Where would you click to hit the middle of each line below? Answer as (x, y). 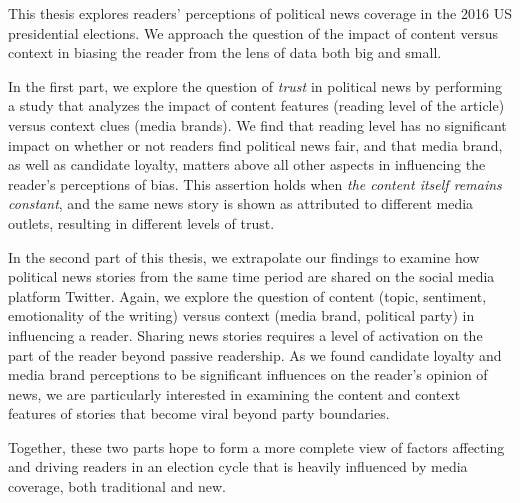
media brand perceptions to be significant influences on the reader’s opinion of (248, 374)
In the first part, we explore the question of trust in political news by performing (255, 85)
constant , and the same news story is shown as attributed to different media (241, 203)
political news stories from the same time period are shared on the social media (251, 276)
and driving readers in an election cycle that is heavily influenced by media (238, 466)
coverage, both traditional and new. (117, 486)
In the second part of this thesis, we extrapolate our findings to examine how (244, 256)
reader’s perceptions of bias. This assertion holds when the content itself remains (255, 183)
